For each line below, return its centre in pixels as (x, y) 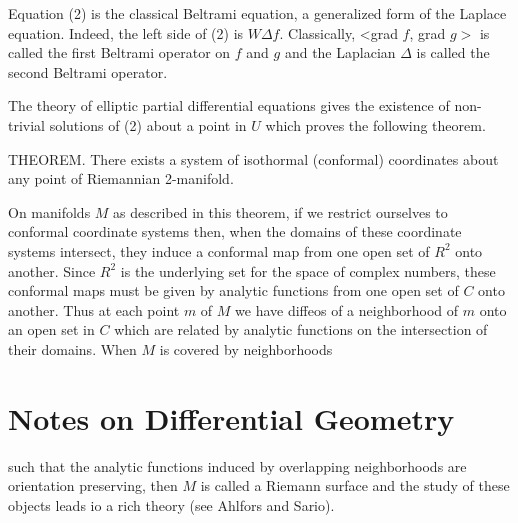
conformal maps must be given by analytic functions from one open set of (233, 290)
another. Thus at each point (94, 309)
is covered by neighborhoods (246, 348)
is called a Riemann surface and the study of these (355, 485)
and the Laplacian (340, 52)
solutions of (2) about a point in (148, 124)
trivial (27, 124)
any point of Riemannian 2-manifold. (121, 178)
